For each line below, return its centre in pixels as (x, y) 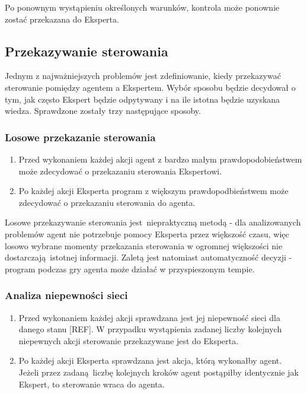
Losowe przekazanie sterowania (80, 137)
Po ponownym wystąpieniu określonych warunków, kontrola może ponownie (142, 7)
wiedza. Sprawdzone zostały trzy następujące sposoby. (103, 111)
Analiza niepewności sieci (66, 295)
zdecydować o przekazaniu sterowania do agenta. (107, 202)
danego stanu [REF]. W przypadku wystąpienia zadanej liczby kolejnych (150, 329)
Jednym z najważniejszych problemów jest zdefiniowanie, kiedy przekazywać (143, 76)
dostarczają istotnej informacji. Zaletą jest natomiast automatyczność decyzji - (148, 257)
